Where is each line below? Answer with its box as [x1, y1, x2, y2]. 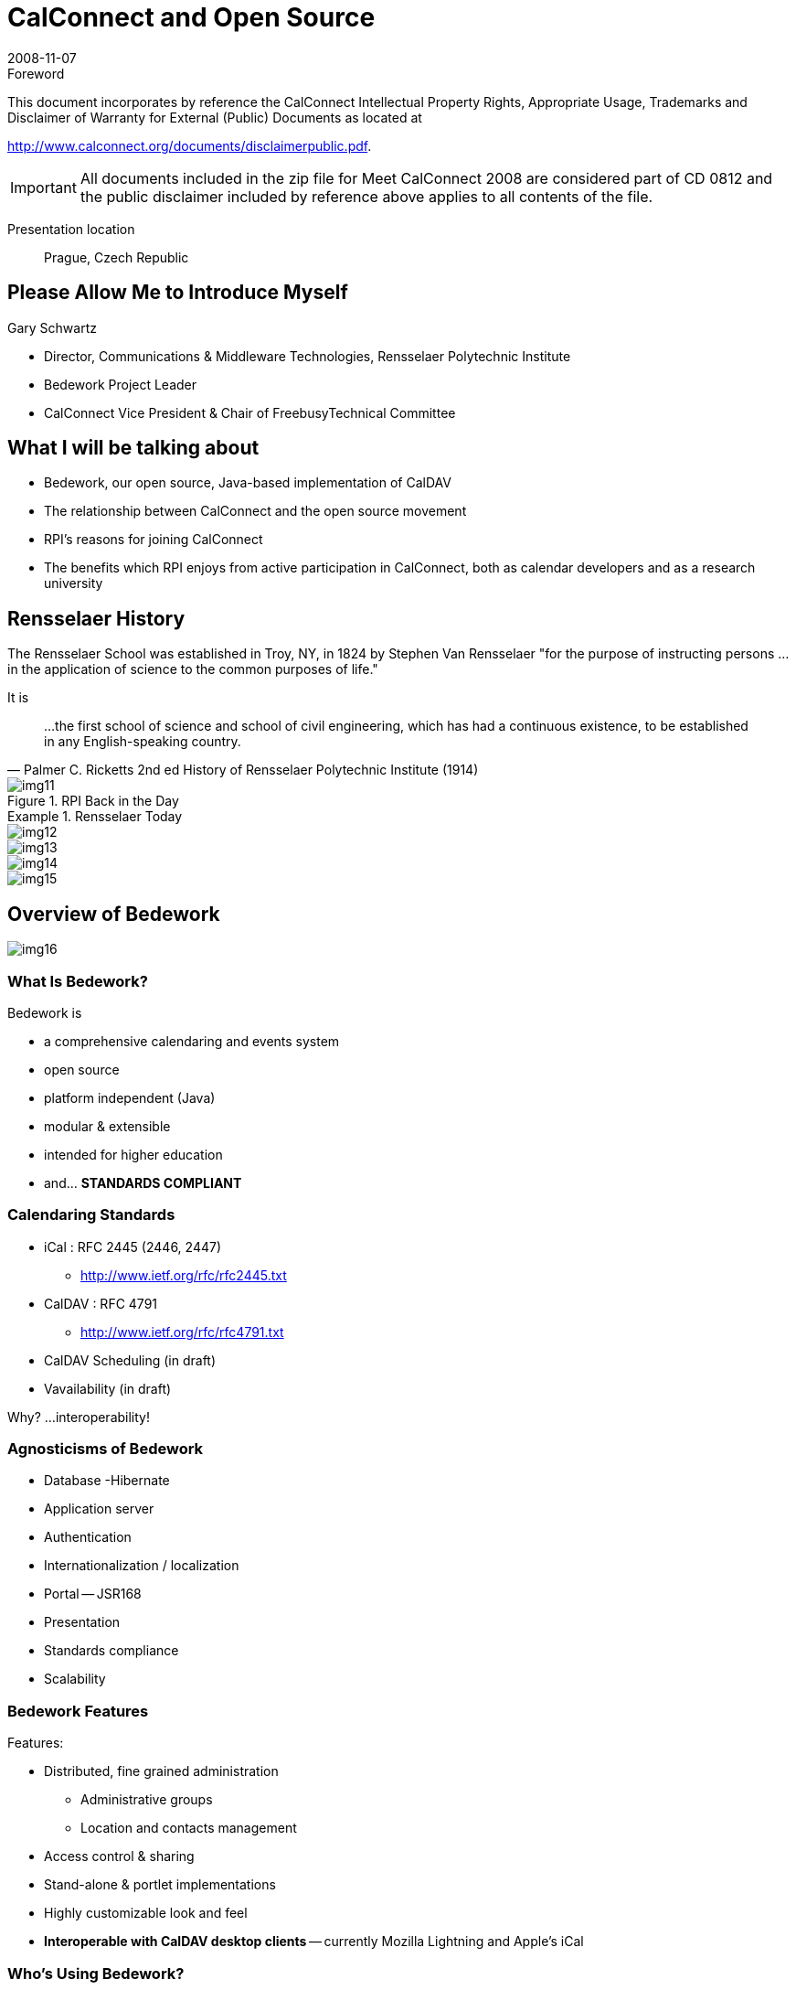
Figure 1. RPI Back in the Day [7, 793, 179, 809]
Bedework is [7, 1004, 82, 1021]
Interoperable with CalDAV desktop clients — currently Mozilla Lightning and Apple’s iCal [44, 1933, 584, 1950]
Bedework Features [7, 1701, 149, 1720]
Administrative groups [80, 1792, 213, 1808]
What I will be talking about [7, 436, 260, 460]
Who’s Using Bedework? [7, 1963, 185, 1983]
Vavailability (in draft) [44, 1380, 172, 1396]
